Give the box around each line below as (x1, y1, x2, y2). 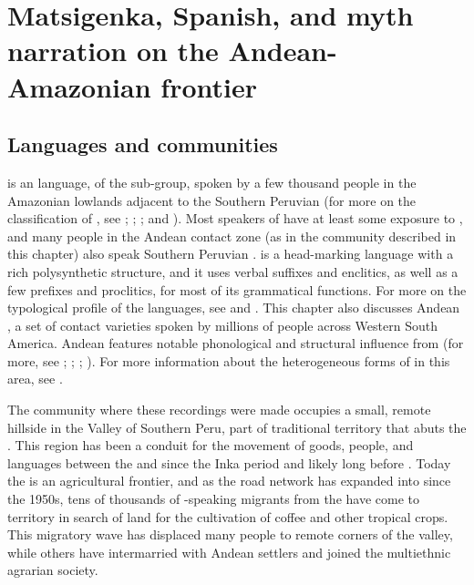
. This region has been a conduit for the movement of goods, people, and (7, 436, 414, 455)
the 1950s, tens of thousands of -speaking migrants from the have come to (7, 489, 420, 508)
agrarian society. (7, 560, 98, 580)
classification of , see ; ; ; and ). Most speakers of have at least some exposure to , (7, 209, 463, 228)
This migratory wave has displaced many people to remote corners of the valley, (7, 525, 453, 544)
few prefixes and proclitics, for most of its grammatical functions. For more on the (7, 280, 467, 299)
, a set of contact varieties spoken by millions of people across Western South (7, 315, 438, 334)
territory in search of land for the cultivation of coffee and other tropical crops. (7, 507, 448, 526)
